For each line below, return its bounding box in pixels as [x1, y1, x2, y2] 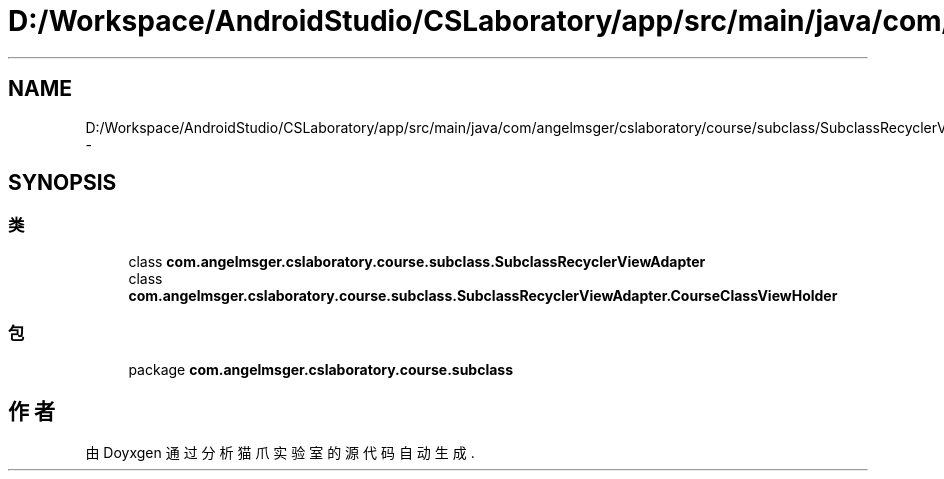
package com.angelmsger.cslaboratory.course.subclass [128, 360, 514, 378]
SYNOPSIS [8, 170, 117, 196]
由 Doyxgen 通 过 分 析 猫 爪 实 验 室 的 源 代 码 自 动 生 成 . [85, 444, 475, 462]
